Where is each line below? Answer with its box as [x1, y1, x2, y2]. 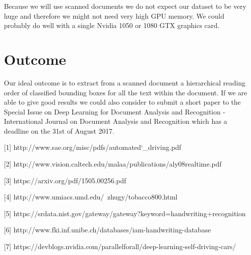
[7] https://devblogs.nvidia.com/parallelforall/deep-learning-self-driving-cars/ [4, 241, 236, 252]
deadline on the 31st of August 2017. [4, 125, 114, 136]
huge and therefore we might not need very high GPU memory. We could [4, 10, 224, 21]
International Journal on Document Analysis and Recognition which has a [4, 116, 227, 126]
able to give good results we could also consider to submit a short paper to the [4, 97, 241, 107]
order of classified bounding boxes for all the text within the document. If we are [4, 87, 248, 97]
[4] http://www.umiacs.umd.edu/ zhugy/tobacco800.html [4, 192, 178, 202]
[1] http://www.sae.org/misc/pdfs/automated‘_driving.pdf [4, 142, 181, 152]
